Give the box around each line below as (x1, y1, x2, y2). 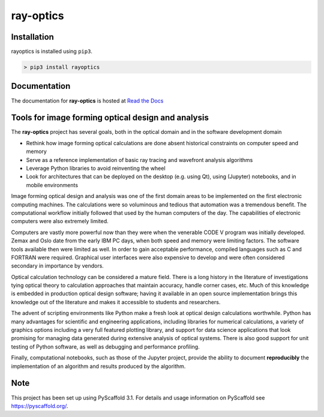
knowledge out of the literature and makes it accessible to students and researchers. (11, 298, 221, 305)
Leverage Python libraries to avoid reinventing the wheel (26, 165, 166, 172)
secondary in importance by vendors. (11, 262, 104, 269)
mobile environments (26, 181, 78, 188)
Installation (11, 32, 54, 42)
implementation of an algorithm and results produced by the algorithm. (11, 362, 186, 370)
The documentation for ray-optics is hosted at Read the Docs (11, 97, 164, 104)
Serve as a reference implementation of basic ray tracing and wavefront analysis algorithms (26, 156, 253, 163)
